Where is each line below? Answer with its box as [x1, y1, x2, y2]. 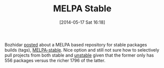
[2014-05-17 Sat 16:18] [59, 19, 105, 25]
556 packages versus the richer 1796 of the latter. [4, 57, 105, 63]
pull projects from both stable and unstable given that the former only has [4, 52, 154, 58]
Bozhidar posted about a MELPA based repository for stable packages [4, 41, 147, 47]
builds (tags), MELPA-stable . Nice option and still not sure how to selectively [4, 47, 160, 53]
